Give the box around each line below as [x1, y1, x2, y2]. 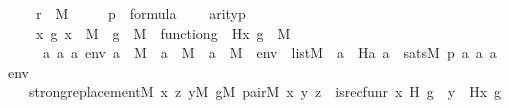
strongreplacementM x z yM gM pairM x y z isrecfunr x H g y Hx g [28, 81, 502, 102]
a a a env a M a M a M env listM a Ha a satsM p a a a [42, 42, 497, 63]
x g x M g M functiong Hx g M [35, 22, 291, 43]
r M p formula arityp [35, 3, 246, 23]
